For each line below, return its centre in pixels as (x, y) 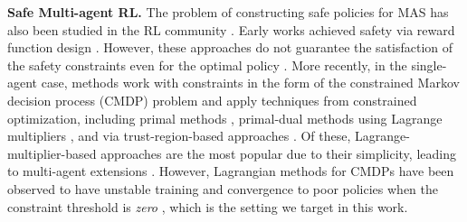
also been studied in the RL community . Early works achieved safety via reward (231, 29)
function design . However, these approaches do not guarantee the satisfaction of (230, 47)
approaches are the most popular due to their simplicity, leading (278, 153)
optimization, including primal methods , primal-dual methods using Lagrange (225, 118)
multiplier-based (52, 153)
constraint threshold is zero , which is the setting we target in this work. (208, 206)
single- (429, 65)
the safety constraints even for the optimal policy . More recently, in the (207, 65)
